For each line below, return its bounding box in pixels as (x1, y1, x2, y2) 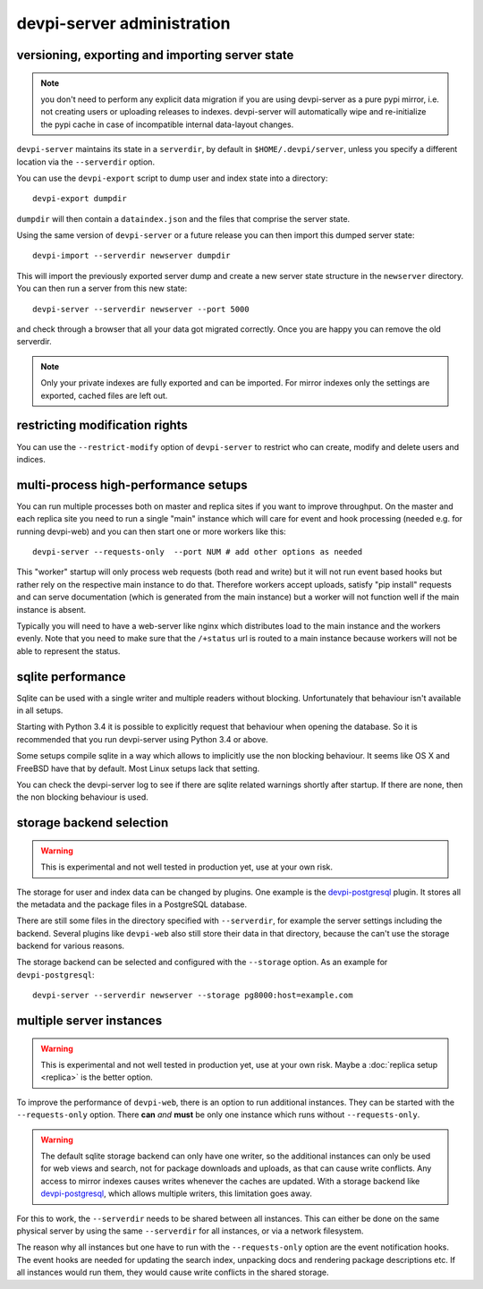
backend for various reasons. (16, 940, 125, 952)
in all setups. (16, 705, 64, 716)
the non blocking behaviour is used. (16, 792, 149, 802)
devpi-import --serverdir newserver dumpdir (32, 250, 232, 261)
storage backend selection (16, 815, 169, 831)
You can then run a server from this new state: (16, 283, 188, 294)
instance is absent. (16, 604, 87, 615)
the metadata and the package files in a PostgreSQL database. (16, 899, 248, 910)
